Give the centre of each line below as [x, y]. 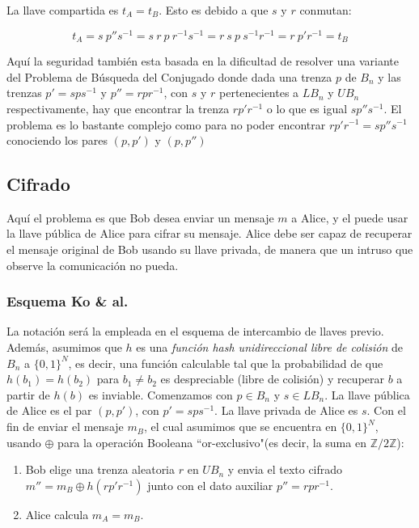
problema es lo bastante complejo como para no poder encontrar [166, 124]
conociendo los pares [57, 140]
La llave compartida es [63, 10]
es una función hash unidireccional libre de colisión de [269, 347]
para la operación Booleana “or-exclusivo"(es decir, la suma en [212, 442]
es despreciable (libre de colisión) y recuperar [273, 379]
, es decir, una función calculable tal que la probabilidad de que [226, 363]
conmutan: [326, 10]
